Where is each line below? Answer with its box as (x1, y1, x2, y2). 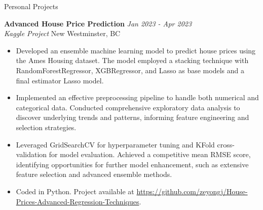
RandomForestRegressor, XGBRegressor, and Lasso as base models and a (16, 65, 244, 75)
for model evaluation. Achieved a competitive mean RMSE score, (49, 149, 251, 160)
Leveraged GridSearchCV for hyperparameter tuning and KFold (16, 139, 215, 149)
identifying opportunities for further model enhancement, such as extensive (16, 159, 249, 169)
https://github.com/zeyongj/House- (136, 186, 248, 196)
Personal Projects (4, 1, 58, 11)
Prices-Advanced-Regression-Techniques (16, 196, 139, 206)
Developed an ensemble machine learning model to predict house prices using (16, 45, 256, 55)
